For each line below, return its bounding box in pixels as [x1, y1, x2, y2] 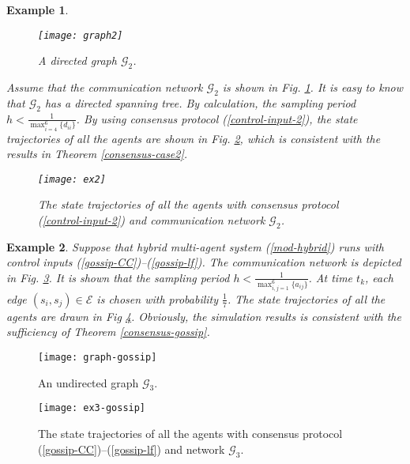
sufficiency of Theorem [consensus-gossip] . [6, 323, 210, 340]
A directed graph [38, 52, 117, 69]
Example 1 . [6, 2, 69, 17]
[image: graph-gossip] [38, 352, 157, 363]
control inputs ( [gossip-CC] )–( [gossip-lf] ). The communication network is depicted [6, 254, 401, 270]
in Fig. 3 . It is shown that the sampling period [6, 269, 230, 285]
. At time [308, 269, 353, 285]
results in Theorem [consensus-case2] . [6, 145, 188, 162]
